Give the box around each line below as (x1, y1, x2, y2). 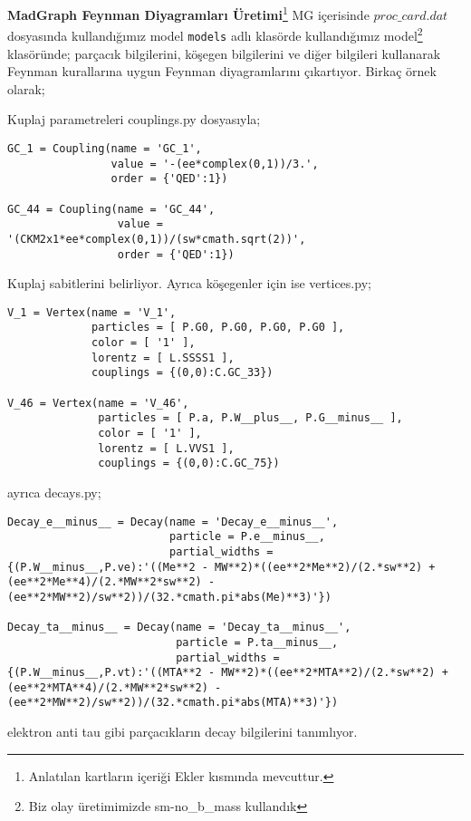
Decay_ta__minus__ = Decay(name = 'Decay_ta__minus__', (7, 621, 351, 634)
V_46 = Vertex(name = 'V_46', (7, 396, 189, 410)
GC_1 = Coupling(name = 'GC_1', (7, 141, 202, 155)
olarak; (7, 79, 45, 98)
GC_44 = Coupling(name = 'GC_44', (7, 202, 216, 216)
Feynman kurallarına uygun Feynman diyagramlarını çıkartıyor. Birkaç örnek (7, 62, 437, 81)
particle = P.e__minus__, (168, 530, 325, 544)
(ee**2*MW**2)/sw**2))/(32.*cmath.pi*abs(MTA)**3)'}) (7, 696, 339, 710)
